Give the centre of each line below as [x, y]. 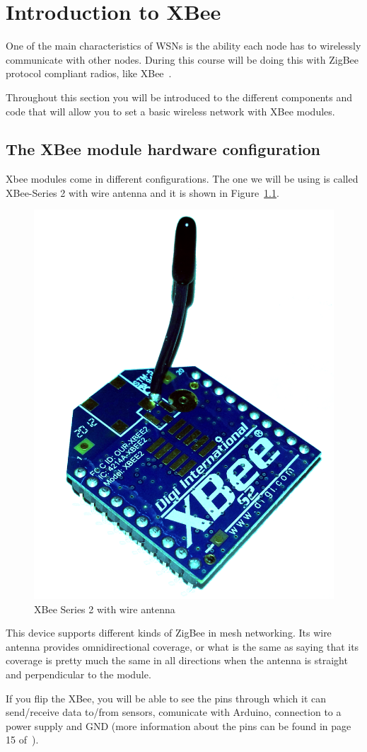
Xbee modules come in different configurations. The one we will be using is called [182, 179]
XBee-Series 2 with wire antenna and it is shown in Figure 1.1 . [142, 192]
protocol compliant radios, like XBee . [89, 73]
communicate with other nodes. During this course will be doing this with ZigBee [182, 59]
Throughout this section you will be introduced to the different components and [179, 97]
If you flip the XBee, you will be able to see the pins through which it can [166, 698]
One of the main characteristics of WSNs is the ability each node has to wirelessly [183, 46]
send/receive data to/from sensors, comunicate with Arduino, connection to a [174, 712]
